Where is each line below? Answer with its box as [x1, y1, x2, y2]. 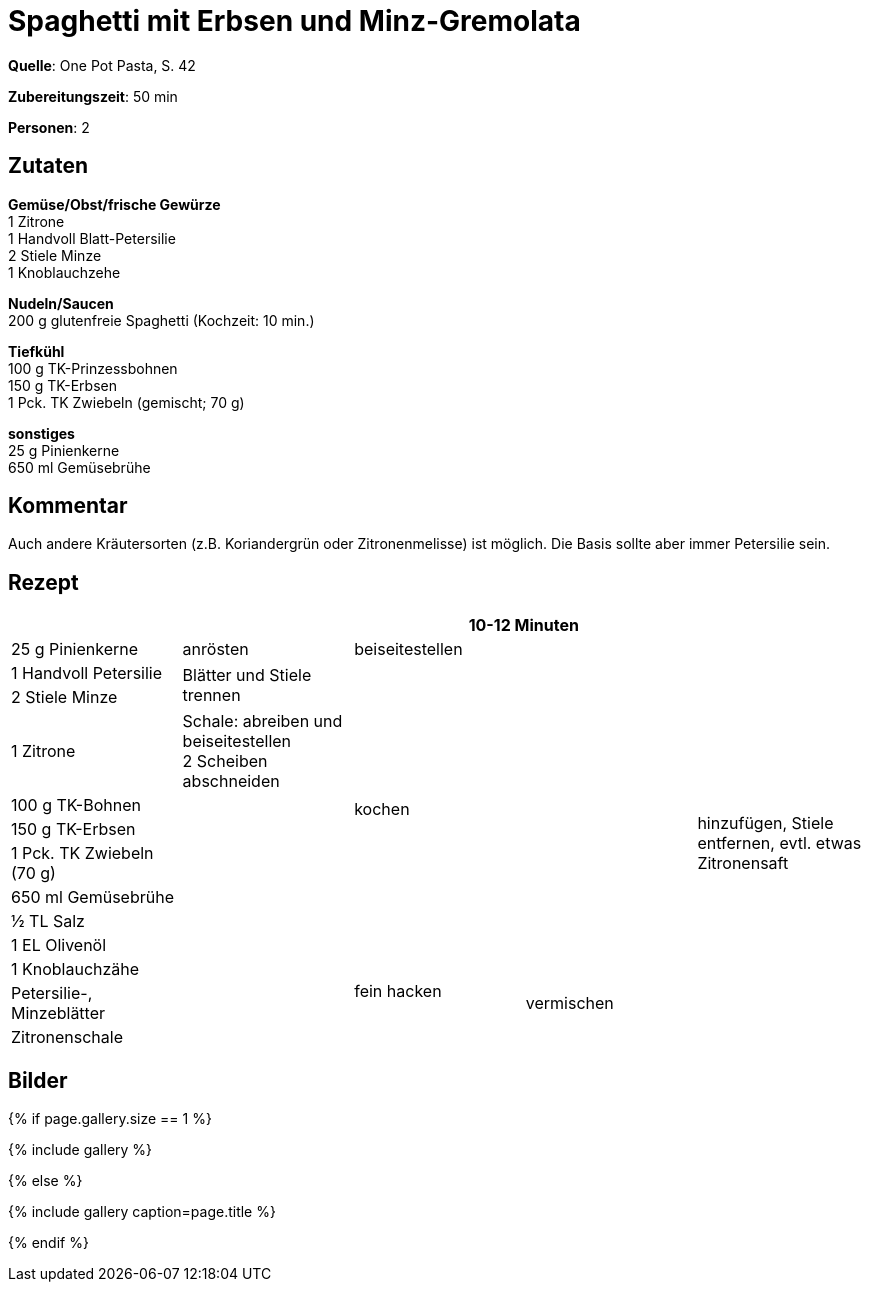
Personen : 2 [8, 118, 90, 136]
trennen [182, 685, 241, 706]
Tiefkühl [8, 342, 65, 360]
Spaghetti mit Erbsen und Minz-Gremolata [8, 4, 581, 38]
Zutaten [8, 153, 89, 179]
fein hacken [354, 981, 442, 1002]
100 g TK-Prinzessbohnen [8, 359, 178, 377]
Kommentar [8, 493, 128, 519]
